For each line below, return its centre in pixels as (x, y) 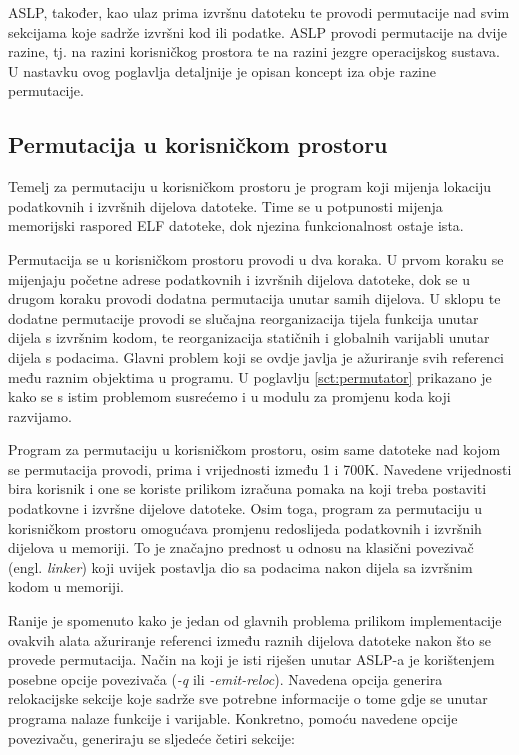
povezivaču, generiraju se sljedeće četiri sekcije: (151, 737)
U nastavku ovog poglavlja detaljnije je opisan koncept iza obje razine (222, 70)
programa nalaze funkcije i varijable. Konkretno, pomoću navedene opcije (233, 718)
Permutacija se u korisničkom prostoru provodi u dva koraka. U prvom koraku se (256, 258)
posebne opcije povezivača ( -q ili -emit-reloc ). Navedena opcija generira (225, 678)
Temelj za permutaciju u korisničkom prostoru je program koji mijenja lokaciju (250, 186)
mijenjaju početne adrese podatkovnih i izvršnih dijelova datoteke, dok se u (239, 278)
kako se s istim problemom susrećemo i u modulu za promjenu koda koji (229, 396)
